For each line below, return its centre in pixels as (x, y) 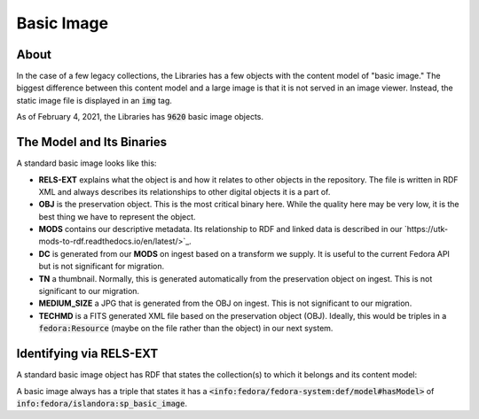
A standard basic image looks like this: (86, 163)
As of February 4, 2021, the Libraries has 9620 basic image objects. (140, 117)
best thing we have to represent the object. (117, 216)
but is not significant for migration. (102, 267)
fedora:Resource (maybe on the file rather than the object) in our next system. (186, 329)
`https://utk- (426, 229)
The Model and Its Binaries (92, 142)
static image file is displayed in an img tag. (94, 100)
